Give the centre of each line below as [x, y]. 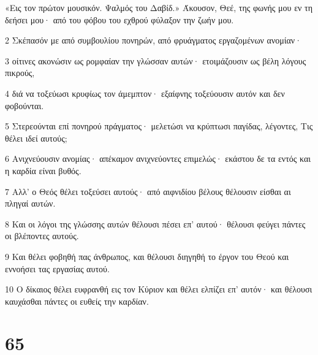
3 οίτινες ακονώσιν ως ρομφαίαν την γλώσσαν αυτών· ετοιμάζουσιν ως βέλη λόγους [156, 60]
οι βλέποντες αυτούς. [42, 236]
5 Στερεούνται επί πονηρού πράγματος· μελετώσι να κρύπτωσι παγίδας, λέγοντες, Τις [159, 126]
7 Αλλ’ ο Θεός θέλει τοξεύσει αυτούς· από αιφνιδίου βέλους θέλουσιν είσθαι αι [148, 191]
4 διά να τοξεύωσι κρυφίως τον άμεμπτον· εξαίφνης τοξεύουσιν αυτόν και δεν [145, 93]
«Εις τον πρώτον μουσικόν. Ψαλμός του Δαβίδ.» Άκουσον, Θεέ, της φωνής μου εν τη [159, 7]
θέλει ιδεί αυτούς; [36, 138]
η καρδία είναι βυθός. [43, 170]
